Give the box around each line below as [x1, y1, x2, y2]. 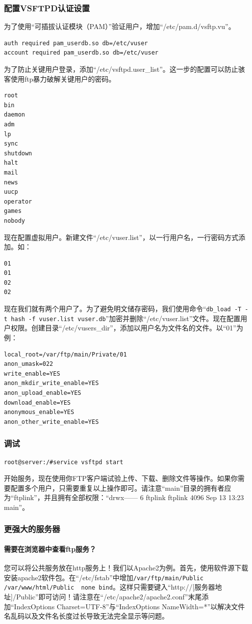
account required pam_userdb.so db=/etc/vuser [4, 49, 158, 57]
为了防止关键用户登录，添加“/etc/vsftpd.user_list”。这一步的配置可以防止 [4, 64, 238, 74]
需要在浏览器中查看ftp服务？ [4, 543, 97, 554]
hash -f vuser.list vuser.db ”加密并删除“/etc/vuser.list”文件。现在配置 [11, 313, 241, 323]
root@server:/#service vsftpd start [4, 458, 124, 466]
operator [4, 198, 32, 205]
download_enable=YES [4, 399, 71, 406]
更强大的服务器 [4, 523, 60, 535]
